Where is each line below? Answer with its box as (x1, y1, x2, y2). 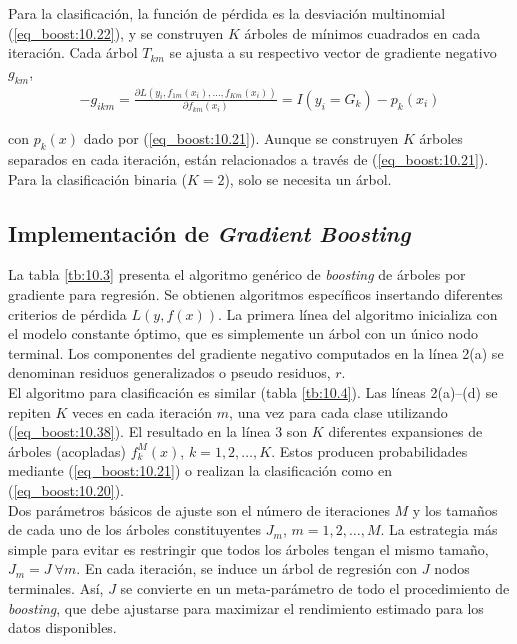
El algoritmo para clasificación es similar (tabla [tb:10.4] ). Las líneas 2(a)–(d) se (8, 382, 498, 403)
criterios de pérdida (8, 303, 127, 324)
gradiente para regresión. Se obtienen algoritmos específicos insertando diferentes (8, 284, 503, 305)
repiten (8, 401, 51, 422)
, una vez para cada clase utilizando (229, 401, 448, 422)
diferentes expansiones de (328, 421, 483, 442)
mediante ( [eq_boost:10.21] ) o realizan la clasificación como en (8, 460, 393, 481)
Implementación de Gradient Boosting (8, 217, 411, 248)
